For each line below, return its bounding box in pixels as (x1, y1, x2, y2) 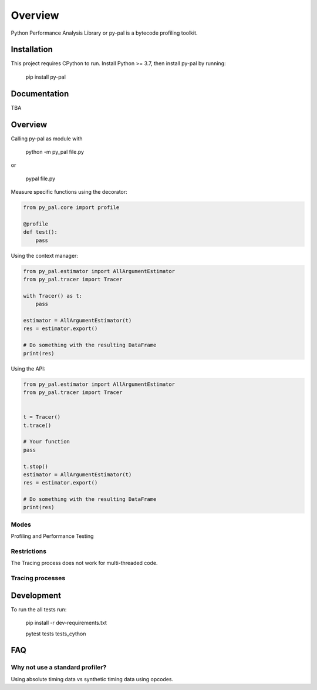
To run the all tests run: (11, 605, 67, 613)
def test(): (23, 229, 58, 235)
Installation (11, 45, 53, 55)
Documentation (11, 89, 69, 99)
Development (11, 590, 62, 600)
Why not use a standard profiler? (11, 664, 107, 672)
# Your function (23, 438, 70, 445)
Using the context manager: (11, 252, 79, 259)
